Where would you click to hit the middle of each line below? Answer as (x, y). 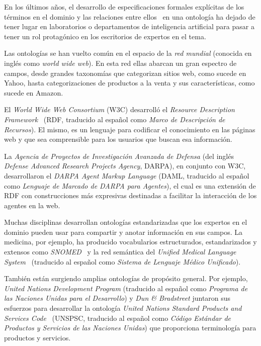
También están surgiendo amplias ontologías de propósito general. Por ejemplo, (126, 278)
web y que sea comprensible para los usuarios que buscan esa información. (118, 139)
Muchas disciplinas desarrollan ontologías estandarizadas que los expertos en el (126, 222)
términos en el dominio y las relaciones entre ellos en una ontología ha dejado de (130, 16)
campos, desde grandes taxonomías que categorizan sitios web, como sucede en (125, 73)
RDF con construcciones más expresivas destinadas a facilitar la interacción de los (130, 195)
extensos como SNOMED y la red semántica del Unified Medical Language (120, 252)
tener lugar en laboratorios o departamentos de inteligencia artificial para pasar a (129, 26)
